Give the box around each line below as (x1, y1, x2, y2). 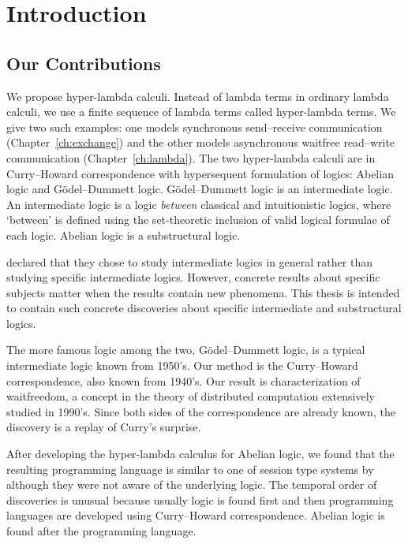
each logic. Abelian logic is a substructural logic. (6, 226, 241, 243)
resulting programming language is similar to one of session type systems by (6, 460, 374, 477)
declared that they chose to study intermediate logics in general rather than (6, 253, 372, 270)
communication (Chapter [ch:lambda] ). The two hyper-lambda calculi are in (6, 149, 376, 166)
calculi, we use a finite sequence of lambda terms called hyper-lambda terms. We (6, 103, 396, 120)
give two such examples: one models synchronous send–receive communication (6, 118, 383, 135)
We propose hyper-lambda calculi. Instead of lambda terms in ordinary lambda (6, 88, 389, 104)
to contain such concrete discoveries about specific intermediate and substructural (6, 300, 402, 316)
